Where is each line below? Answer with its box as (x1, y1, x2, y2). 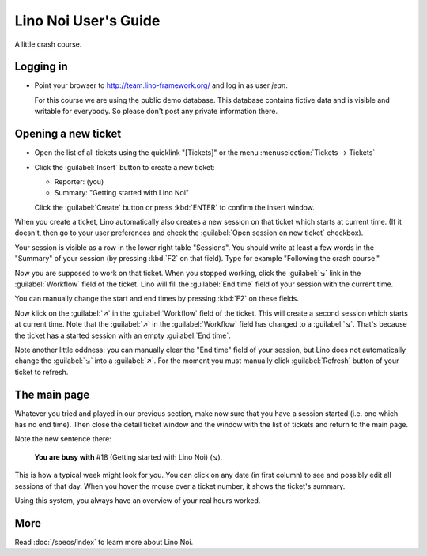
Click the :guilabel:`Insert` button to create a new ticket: (34, 162, 215, 172)
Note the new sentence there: (14, 434, 112, 444)
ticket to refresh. (14, 367, 69, 376)
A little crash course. (14, 40, 82, 49)
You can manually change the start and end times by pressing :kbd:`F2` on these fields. (14, 293, 300, 304)
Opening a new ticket (14, 127, 122, 141)
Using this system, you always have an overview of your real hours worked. (14, 496, 261, 505)
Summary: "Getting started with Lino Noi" (54, 188, 190, 198)
